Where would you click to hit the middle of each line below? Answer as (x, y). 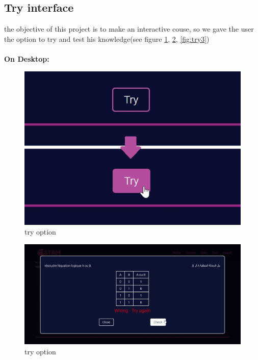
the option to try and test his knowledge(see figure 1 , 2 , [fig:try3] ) (107, 38)
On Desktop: (27, 58)
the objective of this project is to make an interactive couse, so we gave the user (129, 29)
